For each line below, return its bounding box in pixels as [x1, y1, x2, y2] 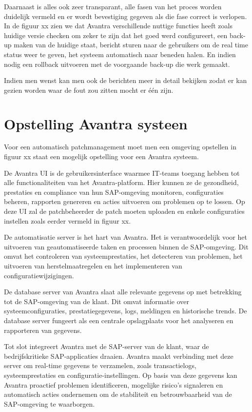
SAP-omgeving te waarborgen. [4, 398, 95, 409]
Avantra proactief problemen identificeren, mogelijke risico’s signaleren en [4, 379, 223, 390]
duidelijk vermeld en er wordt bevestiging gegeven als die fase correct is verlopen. [4, 11, 247, 21]
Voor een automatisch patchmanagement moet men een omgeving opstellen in [4, 142, 236, 152]
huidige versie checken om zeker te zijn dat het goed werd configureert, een [4, 30, 228, 40]
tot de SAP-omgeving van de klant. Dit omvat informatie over [4, 296, 190, 306]
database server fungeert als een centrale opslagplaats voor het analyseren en [4, 315, 233, 325]
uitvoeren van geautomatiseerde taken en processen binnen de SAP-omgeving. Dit [4, 241, 249, 251]
